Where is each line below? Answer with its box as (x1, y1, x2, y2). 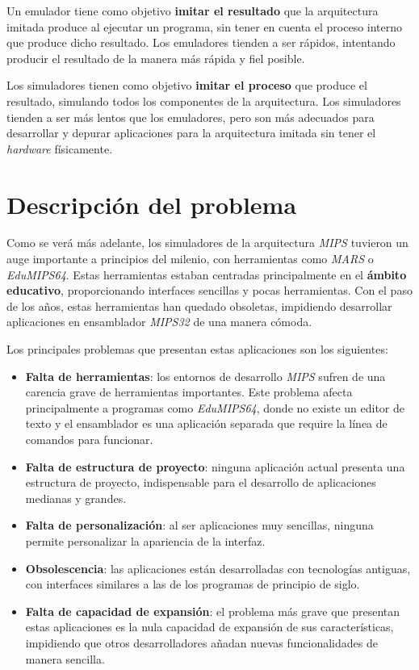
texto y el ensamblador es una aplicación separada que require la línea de (25, 415, 388, 432)
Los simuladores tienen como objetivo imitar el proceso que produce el (6, 77, 367, 94)
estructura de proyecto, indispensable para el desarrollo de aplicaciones (25, 474, 376, 491)
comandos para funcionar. (25, 431, 153, 447)
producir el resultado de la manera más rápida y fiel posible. (6, 49, 305, 66)
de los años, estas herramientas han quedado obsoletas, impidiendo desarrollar (6, 297, 392, 314)
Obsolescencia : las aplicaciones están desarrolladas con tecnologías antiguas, (25, 559, 411, 576)
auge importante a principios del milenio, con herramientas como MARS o (6, 250, 374, 267)
